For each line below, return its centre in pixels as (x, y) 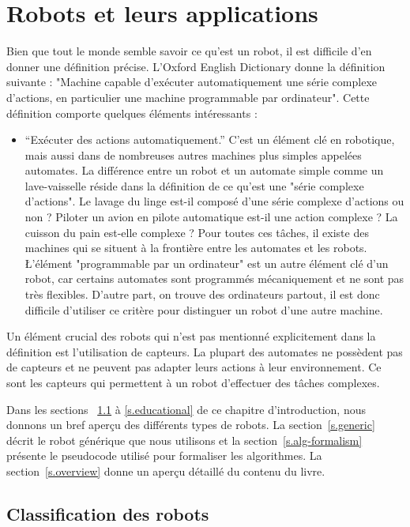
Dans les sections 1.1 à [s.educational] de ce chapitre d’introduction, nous (186, 409)
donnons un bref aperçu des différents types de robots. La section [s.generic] (191, 425)
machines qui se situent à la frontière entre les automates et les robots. (196, 248)
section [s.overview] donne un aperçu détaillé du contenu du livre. (166, 471)
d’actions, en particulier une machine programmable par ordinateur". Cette (188, 97)
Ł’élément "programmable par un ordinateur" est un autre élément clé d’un (207, 263)
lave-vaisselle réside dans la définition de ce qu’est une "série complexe (194, 185)
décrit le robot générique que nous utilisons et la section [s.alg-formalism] (184, 440)
